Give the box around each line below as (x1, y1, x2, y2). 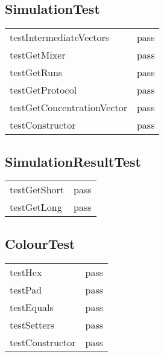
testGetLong (10, 200, 62, 214)
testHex (10, 265, 42, 279)
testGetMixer (10, 48, 66, 62)
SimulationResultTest (5, 152, 142, 170)
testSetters (10, 317, 54, 332)
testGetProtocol (10, 83, 77, 97)
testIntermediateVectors (10, 30, 110, 45)
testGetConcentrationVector (10, 100, 127, 115)
